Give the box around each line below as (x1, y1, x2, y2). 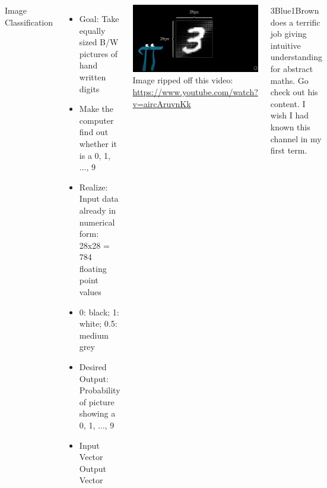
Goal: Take (79, 12, 119, 24)
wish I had (270, 109, 309, 121)
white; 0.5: (79, 317, 118, 330)
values (79, 286, 101, 298)
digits (79, 82, 100, 95)
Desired (79, 361, 107, 373)
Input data (79, 192, 119, 205)
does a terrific (270, 15, 320, 28)
